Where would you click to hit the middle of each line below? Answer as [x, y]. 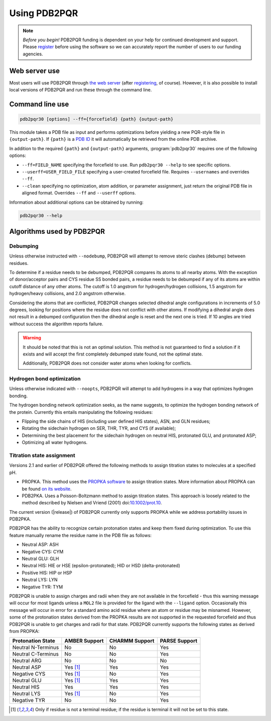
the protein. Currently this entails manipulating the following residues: [81, 412]
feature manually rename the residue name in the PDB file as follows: [81, 535]
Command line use [39, 104]
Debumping [24, 246]
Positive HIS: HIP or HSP [47, 573]
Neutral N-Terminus [36, 648]
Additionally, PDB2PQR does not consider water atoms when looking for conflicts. [107, 363]
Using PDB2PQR [44, 13]
